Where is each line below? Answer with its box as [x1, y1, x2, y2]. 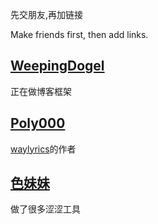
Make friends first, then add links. [10, 29, 149, 40]
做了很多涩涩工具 [10, 203, 81, 215]
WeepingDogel [10, 58, 105, 75]
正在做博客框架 [10, 85, 72, 97]
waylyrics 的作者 [10, 143, 77, 155]
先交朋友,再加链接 [10, 9, 84, 20]
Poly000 [10, 115, 66, 132]
